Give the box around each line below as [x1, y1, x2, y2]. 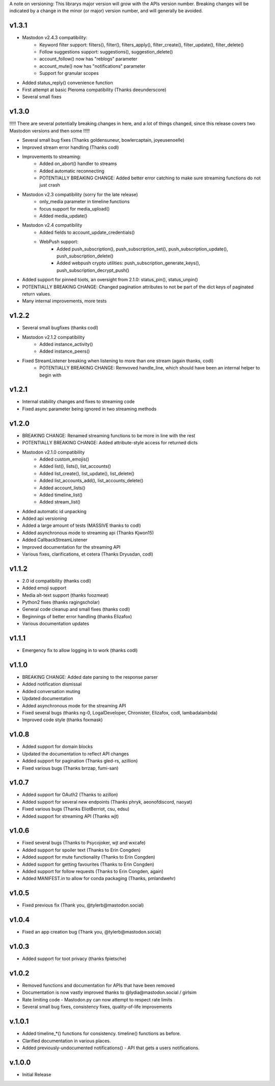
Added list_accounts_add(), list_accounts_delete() [39, 478, 144, 484]
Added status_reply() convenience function [22, 80, 113, 86]
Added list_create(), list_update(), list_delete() [39, 470, 135, 476]
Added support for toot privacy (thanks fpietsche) [22, 956, 127, 962]
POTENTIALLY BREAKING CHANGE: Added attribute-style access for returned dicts [22, 440, 198, 446]
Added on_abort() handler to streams [39, 161, 117, 167]
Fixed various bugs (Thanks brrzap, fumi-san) [22, 765, 119, 771]
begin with [39, 372, 62, 378]
